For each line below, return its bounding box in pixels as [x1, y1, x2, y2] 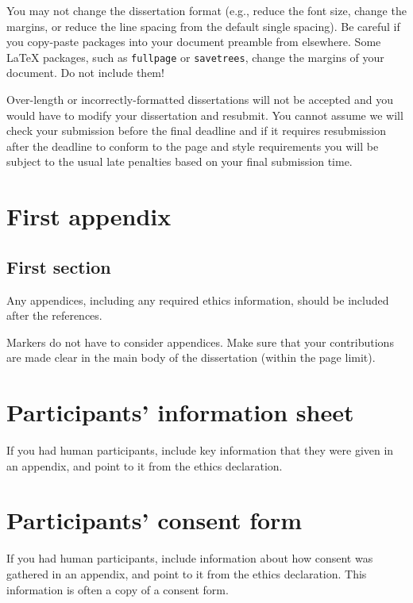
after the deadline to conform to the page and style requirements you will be [6, 137, 379, 154]
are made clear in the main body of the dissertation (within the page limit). [6, 349, 376, 366]
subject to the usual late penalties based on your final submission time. [6, 153, 353, 170]
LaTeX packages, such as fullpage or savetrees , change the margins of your [6, 48, 384, 65]
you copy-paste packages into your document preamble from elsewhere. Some [6, 33, 381, 50]
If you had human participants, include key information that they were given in [6, 442, 394, 459]
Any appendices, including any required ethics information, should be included [6, 291, 389, 308]
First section [6, 254, 111, 278]
